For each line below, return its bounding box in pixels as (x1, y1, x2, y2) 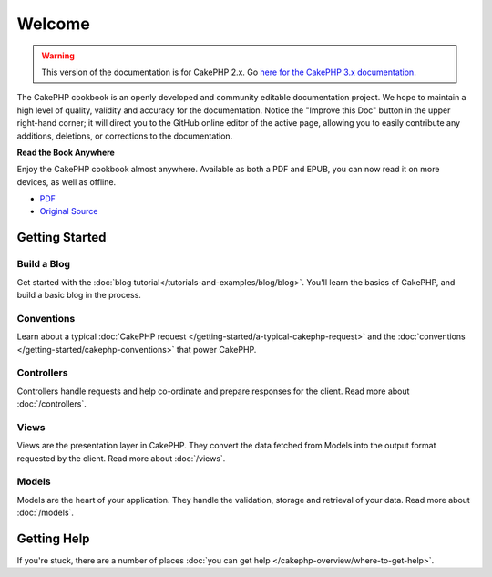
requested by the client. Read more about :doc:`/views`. (16, 452, 226, 464)
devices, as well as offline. (16, 176, 117, 187)
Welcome (16, 14, 90, 34)
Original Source (39, 206, 98, 217)
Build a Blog (16, 258, 71, 271)
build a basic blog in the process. (16, 290, 141, 300)
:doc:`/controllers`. (16, 398, 87, 409)
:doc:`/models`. (16, 507, 75, 519)
